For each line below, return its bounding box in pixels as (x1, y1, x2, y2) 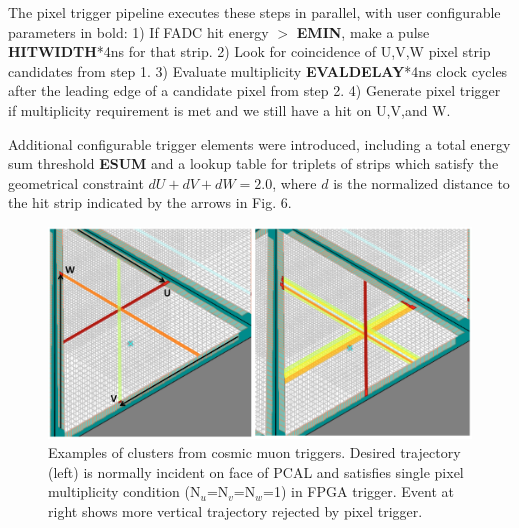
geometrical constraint (8, 172, 144, 193)
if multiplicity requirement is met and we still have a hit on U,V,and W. (8, 99, 451, 120)
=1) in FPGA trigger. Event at (263, 481, 454, 502)
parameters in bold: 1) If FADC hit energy (8, 21, 269, 42)
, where (272, 172, 317, 193)
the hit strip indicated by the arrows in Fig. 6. (8, 192, 292, 213)
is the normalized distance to (333, 172, 510, 193)
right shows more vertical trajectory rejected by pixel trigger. (48, 500, 423, 521)
